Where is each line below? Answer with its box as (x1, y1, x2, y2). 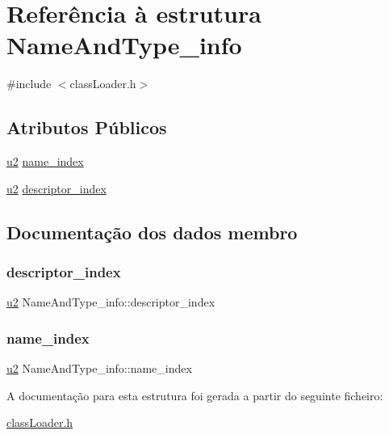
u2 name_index (6, 153, 84, 170)
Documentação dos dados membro (6, 219, 298, 244)
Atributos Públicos (6, 115, 167, 140)
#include (6, 75, 52, 92)
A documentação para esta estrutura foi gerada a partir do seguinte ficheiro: (6, 386, 383, 403)
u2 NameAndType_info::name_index (6, 360, 192, 377)
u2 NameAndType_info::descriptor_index (6, 294, 215, 310)
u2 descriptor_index (6, 179, 107, 196)
